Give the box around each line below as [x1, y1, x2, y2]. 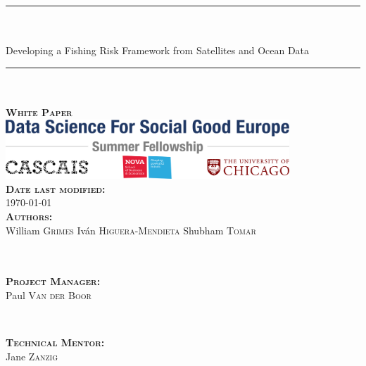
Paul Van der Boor [6, 287, 91, 302]
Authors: [6, 208, 53, 223]
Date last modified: [6, 181, 106, 196]
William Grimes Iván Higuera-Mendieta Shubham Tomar [6, 222, 256, 237]
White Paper [6, 104, 72, 119]
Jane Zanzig [6, 348, 58, 363]
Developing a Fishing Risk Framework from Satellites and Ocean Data [6, 43, 310, 58]
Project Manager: [6, 274, 101, 289]
